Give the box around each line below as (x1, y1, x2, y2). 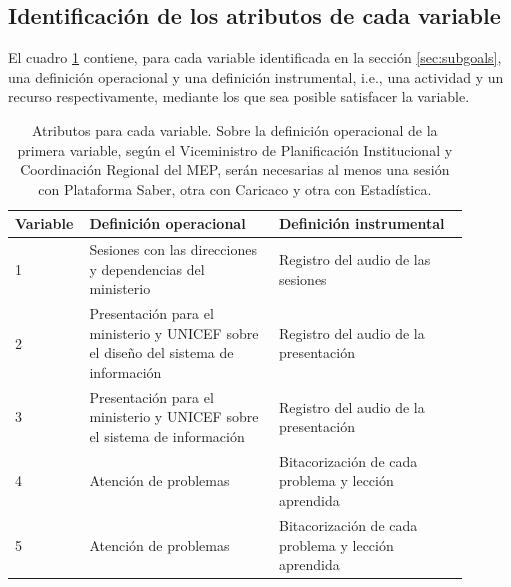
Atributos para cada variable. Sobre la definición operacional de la (32, 119, 438, 140)
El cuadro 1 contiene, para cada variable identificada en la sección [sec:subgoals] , (8, 47, 502, 68)
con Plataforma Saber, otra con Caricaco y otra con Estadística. (38, 178, 432, 199)
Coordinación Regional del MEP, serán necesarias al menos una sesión (20, 159, 450, 180)
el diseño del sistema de (89, 342, 234, 363)
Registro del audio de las (278, 249, 431, 269)
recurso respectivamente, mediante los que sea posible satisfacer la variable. (8, 86, 470, 107)
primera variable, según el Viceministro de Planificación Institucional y (17, 139, 453, 160)
